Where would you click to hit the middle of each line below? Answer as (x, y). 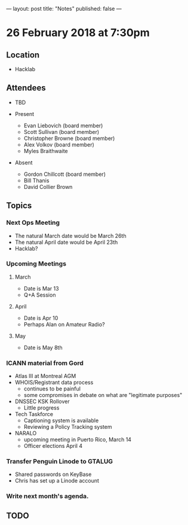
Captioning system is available (61, 420)
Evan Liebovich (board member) (63, 126)
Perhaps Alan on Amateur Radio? (64, 324)
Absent (24, 162)
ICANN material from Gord (45, 363)
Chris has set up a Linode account (57, 481)
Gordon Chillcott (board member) (65, 174)
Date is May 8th (43, 347)
